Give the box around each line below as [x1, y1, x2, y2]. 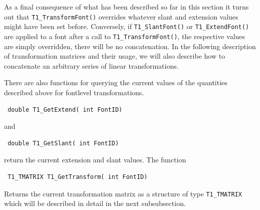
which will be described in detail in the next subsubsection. [4, 198, 186, 208]
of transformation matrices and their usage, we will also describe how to [4, 51, 225, 61]
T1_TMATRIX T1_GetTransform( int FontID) [8, 173, 148, 180]
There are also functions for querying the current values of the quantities [4, 77, 227, 88]
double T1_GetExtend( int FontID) [8, 106, 123, 113]
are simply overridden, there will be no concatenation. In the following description [4, 41, 256, 51]
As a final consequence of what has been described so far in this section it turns [4, 2, 249, 12]
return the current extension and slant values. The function [4, 154, 186, 165]
